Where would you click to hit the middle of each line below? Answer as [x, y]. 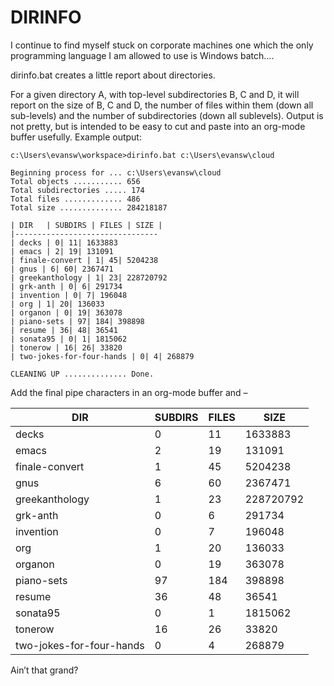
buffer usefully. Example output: [76, 137]
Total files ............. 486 [75, 199]
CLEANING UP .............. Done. [82, 374]
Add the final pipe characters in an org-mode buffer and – [129, 392]
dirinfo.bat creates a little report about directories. [113, 75]
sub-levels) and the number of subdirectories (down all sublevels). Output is [167, 115]
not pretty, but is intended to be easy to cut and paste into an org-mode [158, 126]
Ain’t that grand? [44, 670]
